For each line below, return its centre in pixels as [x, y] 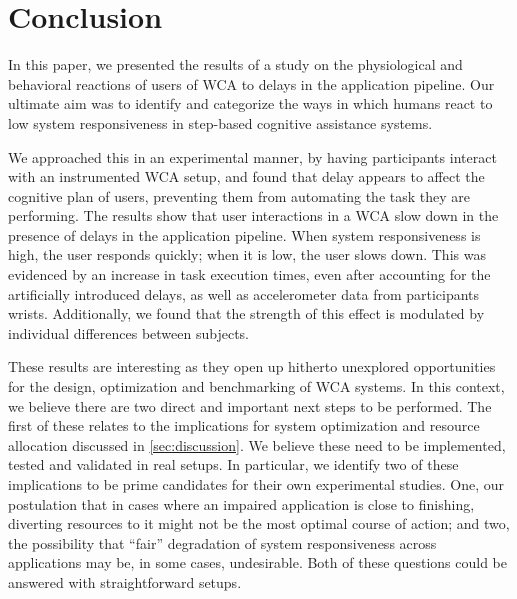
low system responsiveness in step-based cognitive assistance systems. [220, 122]
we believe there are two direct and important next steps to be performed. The [250, 405]
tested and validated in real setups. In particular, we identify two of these [233, 464]
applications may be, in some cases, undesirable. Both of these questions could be [257, 562]
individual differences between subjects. [128, 332]
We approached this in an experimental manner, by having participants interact [252, 156]
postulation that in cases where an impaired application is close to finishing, [241, 503]
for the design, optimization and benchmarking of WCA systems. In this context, [256, 386]
